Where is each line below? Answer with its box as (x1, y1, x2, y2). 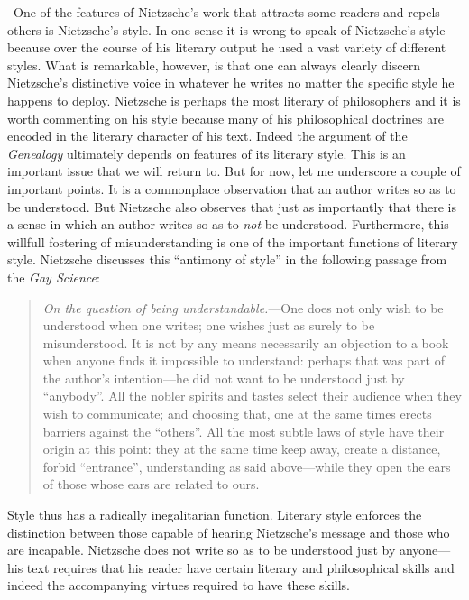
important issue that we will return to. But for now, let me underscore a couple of (7, 162, 461, 180)
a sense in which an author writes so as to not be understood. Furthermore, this (7, 215, 449, 234)
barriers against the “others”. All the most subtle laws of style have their (42, 421, 445, 440)
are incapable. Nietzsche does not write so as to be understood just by (7, 540, 396, 559)
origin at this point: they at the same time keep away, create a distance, (42, 439, 441, 458)
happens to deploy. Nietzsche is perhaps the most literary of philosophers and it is (7, 90, 461, 109)
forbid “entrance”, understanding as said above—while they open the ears (42, 457, 451, 475)
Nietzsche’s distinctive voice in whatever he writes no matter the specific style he (7, 73, 455, 92)
